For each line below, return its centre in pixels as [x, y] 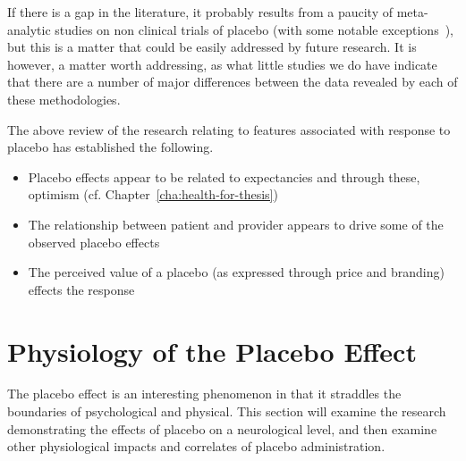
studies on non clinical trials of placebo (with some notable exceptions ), [254, 29]
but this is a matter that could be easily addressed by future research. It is [212, 47]
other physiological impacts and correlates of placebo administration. [196, 446]
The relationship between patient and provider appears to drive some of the [236, 224]
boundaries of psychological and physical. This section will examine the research [227, 411]
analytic [29, 29]
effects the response [81, 289]
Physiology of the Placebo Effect [212, 351]
